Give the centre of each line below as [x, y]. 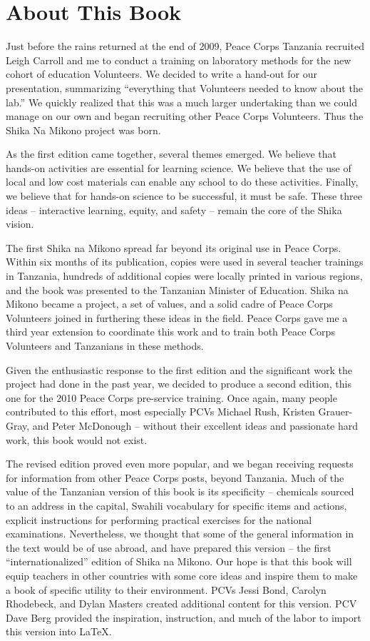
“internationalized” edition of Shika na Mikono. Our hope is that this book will [179, 561]
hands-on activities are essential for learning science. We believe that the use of [179, 167]
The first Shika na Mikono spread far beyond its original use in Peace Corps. [174, 247]
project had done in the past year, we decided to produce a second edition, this [179, 384]
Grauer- [335, 412]
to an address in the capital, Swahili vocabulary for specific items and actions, [176, 505]
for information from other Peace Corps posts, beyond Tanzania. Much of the [175, 477]
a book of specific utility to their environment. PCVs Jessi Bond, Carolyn [166, 589]
